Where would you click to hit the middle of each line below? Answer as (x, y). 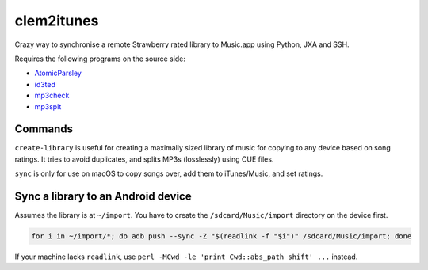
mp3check (52, 96)
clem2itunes (57, 21)
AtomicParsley (58, 73)
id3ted (45, 84)
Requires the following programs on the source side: (100, 59)
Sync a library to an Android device (103, 196)
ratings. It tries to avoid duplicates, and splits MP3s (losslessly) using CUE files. (144, 159)
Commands (44, 129)
